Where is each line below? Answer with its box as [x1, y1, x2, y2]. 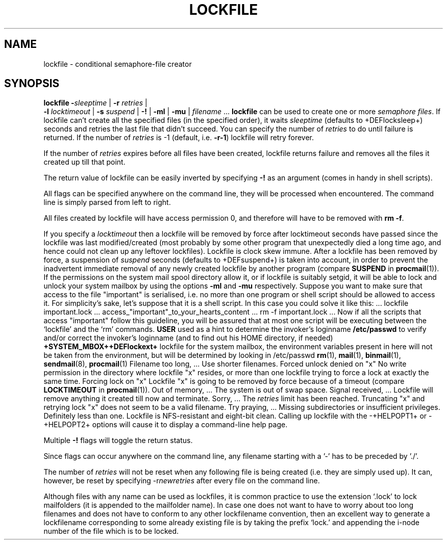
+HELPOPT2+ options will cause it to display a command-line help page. [43, 420, 288, 429]
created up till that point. [43, 158, 126, 167]
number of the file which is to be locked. [43, 527, 179, 536]
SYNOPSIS [4, 77, 60, 90]
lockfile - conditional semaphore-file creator [43, 59, 192, 68]
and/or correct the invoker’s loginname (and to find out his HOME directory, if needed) [43, 333, 333, 343]
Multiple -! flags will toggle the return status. [43, 436, 193, 445]
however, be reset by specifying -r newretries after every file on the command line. [43, 476, 320, 485]
